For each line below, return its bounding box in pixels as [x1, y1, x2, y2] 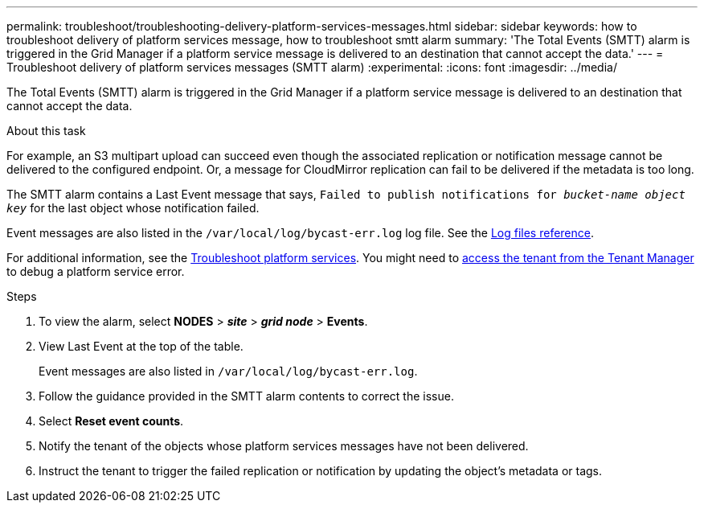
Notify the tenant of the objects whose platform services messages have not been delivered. [39, 439, 529, 453]
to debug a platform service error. [6, 265, 185, 278]
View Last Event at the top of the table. [39, 339, 244, 353]
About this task [6, 124, 86, 138]
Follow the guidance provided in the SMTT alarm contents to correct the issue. [39, 389, 454, 403]
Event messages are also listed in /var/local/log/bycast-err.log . [39, 364, 418, 378]
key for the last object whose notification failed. [6, 201, 260, 215]
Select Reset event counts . [39, 414, 184, 428]
